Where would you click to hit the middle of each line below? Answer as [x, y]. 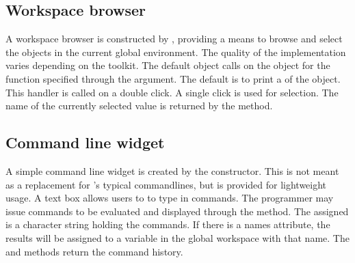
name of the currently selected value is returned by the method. [139, 106]
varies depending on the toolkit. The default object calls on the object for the [168, 65]
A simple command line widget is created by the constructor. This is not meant [172, 170]
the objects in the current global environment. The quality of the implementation [176, 52]
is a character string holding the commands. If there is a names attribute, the [168, 224]
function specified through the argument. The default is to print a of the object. [173, 78]
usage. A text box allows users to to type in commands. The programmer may [170, 198]
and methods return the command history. [94, 251]
